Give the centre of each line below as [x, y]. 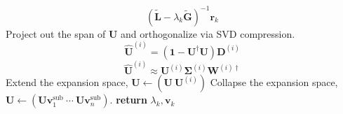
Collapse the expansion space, [274, 82]
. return [128, 100]
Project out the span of [56, 33]
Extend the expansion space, [67, 82]
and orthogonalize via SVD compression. [208, 33]
